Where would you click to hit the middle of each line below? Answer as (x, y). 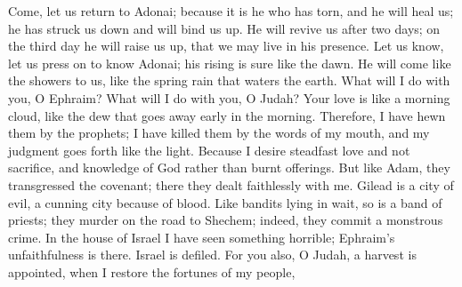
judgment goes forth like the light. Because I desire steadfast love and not (209, 150)
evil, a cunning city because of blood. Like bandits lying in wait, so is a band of (225, 202)
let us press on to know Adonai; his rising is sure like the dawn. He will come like (230, 63)
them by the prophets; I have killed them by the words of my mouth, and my (219, 133)
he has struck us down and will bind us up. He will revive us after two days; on (224, 28)
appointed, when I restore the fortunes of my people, (152, 271)
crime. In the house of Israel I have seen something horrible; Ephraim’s (202, 237)
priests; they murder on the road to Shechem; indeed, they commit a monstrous (226, 220)
